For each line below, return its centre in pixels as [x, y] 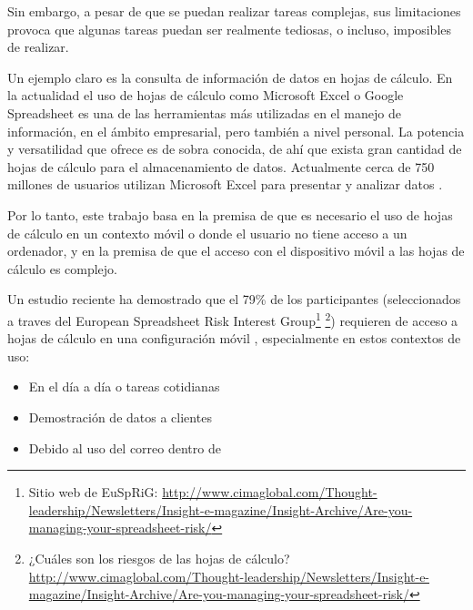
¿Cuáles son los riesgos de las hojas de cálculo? [159, 558]
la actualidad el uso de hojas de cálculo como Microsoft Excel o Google [206, 95]
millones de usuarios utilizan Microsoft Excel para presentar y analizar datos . [225, 184]
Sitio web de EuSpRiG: [93, 492]
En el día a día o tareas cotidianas [124, 386]
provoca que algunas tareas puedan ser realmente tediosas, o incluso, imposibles [230, 29]
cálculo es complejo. [63, 268]
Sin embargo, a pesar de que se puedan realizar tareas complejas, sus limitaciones [234, 11]
